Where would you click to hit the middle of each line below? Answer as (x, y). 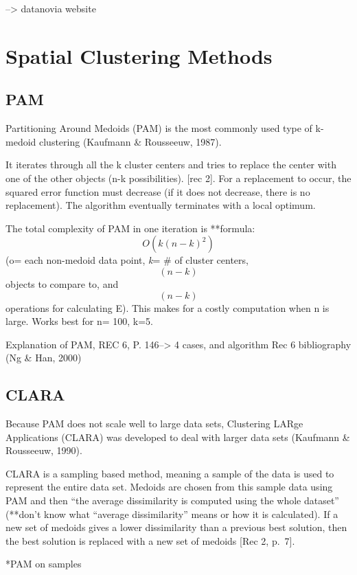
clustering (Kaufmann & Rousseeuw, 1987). (130, 141)
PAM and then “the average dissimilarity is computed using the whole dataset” (172, 500)
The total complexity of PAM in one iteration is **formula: (130, 228)
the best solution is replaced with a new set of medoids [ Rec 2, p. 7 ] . (150, 540)
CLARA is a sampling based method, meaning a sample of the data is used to (170, 473)
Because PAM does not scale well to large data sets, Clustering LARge (154, 424)
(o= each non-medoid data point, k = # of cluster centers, (127, 260)
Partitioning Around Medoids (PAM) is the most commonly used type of (159, 128)
